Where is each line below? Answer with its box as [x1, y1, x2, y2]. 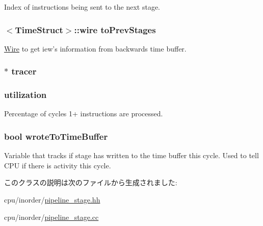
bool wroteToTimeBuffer [4, 130, 108, 142]
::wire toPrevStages [74, 23, 156, 36]
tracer [11, 65, 37, 78]
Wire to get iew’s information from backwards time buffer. [4, 43, 187, 54]
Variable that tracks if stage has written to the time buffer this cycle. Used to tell [4, 150, 259, 161]
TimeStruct [15, 23, 63, 36]
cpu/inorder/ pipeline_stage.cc [4, 211, 99, 222]
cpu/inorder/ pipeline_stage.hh [4, 194, 100, 205]
